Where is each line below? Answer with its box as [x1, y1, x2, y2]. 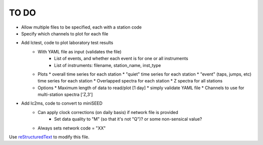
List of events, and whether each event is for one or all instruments [54, 56, 188, 62]
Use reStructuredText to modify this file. [9, 134, 90, 140]
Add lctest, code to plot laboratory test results [21, 40, 113, 46]
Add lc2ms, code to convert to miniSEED [21, 100, 103, 106]
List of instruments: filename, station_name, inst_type [54, 62, 161, 68]
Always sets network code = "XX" [38, 125, 106, 131]
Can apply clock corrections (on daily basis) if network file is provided [38, 109, 178, 115]
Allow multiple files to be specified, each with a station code [21, 24, 142, 30]
